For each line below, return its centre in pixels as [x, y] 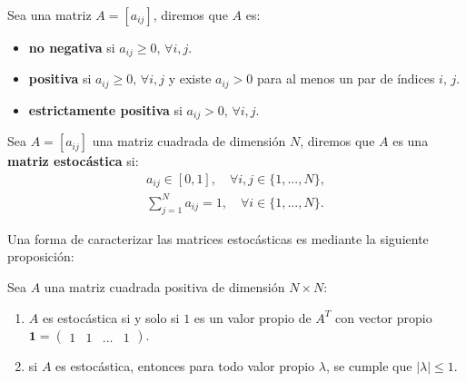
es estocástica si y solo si [111, 317]
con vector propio [384, 317]
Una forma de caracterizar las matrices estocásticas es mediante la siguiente [218, 238]
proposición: [41, 256]
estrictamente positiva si [105, 109]
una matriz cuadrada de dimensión [189, 141]
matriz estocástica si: [73, 161]
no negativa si [72, 47]
